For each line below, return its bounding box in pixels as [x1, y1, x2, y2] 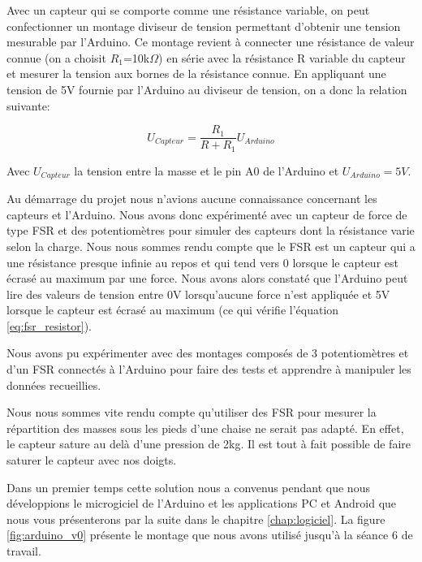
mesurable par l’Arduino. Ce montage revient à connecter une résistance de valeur [6, 33, 415, 50]
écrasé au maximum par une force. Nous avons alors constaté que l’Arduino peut [6, 270, 408, 287]
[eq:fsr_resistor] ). [6, 317, 92, 334]
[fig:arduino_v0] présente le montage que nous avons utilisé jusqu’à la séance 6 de [6, 526, 413, 543]
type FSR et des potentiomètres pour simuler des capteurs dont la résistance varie [6, 222, 415, 239]
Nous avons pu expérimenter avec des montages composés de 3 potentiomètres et [6, 344, 409, 361]
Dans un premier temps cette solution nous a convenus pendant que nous [6, 478, 370, 495]
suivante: [6, 97, 50, 114]
